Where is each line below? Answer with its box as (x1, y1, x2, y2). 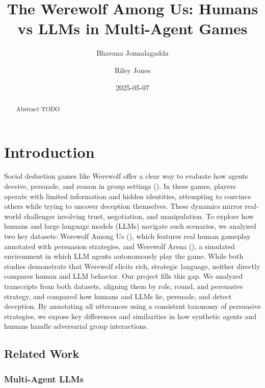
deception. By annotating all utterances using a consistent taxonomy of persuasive (4, 301, 261, 311)
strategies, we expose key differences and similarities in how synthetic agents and (4, 310, 256, 321)
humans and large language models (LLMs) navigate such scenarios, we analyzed (4, 221, 256, 231)
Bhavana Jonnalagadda (96, 47, 169, 58)
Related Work (4, 346, 79, 361)
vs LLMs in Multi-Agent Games (17, 18, 248, 39)
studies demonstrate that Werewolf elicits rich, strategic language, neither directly (4, 260, 260, 271)
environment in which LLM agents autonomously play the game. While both (4, 251, 244, 261)
